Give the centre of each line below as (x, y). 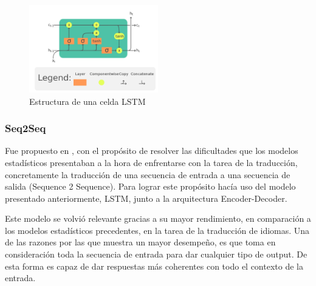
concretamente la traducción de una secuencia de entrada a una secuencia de (148, 174)
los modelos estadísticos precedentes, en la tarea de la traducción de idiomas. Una (157, 230)
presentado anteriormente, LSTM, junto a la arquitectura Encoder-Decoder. (146, 198)
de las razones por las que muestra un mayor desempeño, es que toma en (140, 242)
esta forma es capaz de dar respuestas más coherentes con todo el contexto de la (154, 266)
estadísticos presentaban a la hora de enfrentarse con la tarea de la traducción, (151, 162)
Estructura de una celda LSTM (88, 101)
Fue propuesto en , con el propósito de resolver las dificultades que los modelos (152, 151)
